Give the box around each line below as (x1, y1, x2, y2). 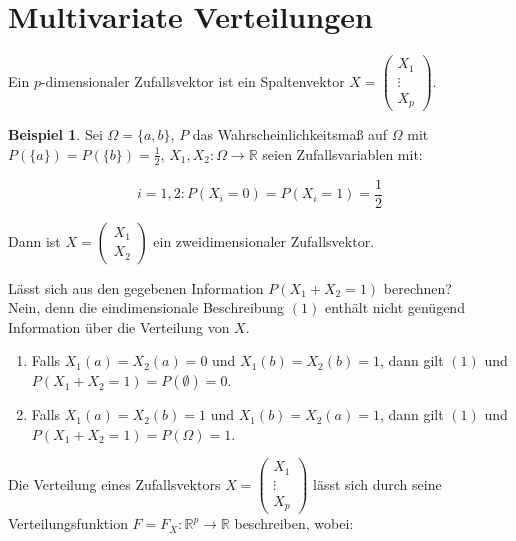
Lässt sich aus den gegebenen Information (8, 277, 264, 298)
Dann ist (8, 230, 61, 251)
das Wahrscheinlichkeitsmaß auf (192, 124, 388, 145)
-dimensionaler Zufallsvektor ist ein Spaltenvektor (40, 70, 345, 91)
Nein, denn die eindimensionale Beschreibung (8, 297, 285, 318)
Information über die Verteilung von (8, 316, 230, 337)
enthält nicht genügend (324, 297, 465, 318)
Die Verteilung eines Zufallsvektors (8, 473, 221, 494)
